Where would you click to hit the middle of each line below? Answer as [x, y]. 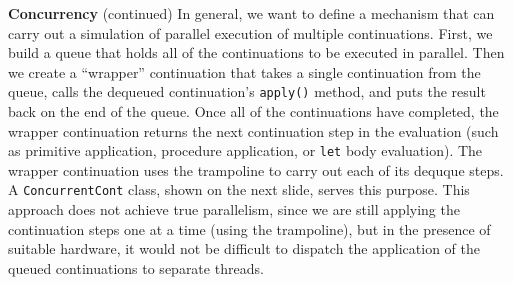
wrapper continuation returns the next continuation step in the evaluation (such [253, 130]
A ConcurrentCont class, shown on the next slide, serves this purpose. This [239, 189]
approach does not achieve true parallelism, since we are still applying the [234, 209]
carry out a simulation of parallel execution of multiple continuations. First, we [250, 32]
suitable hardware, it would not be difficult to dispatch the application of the [244, 248]
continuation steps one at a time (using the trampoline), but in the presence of [249, 228]
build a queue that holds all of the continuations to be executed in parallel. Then [256, 52]
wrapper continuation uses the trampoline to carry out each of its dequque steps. [256, 169]
